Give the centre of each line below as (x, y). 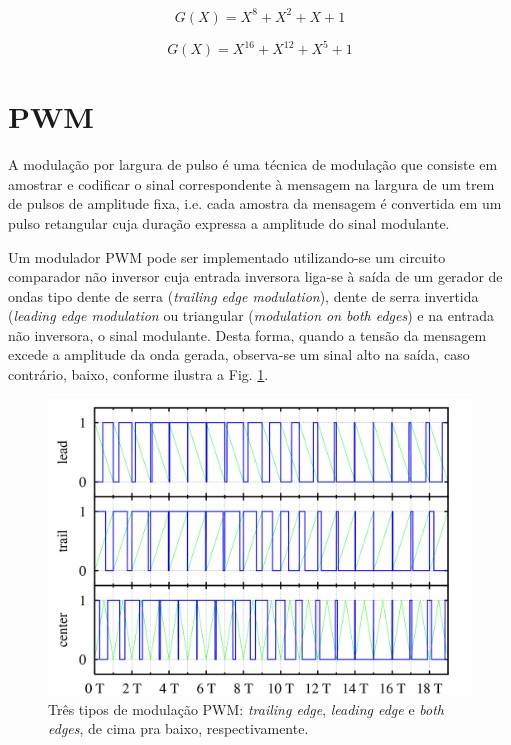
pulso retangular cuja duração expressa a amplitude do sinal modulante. (229, 222)
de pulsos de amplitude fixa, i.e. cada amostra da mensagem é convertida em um (255, 203)
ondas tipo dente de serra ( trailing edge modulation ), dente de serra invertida (243, 295)
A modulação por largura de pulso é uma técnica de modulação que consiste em (253, 164)
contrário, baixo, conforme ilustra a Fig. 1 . (138, 374)
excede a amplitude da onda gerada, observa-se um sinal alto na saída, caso (239, 354)
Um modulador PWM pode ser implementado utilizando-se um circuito (227, 256)
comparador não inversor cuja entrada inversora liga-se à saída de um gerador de (255, 276)
